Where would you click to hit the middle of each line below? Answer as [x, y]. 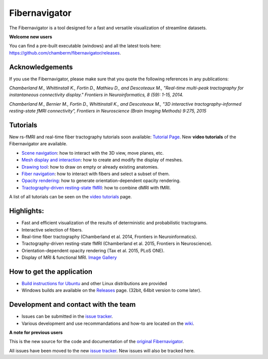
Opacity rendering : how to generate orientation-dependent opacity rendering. [101, 180]
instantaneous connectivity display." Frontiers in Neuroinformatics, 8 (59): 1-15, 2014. [96, 95]
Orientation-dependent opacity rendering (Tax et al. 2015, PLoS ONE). [93, 250]
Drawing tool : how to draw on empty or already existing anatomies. [90, 167]
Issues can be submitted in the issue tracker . [67, 316]
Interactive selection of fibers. [52, 230]
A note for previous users [36, 333]
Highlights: [27, 211]
